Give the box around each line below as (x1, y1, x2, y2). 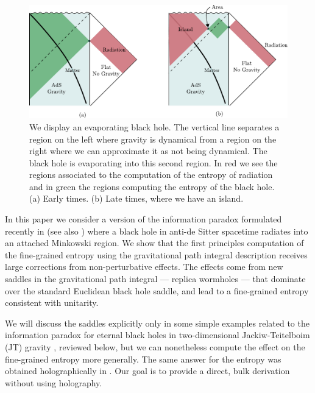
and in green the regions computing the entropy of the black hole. (29, 180, 275, 193)
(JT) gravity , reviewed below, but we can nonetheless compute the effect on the (5, 341, 305, 353)
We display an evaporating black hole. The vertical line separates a (29, 120, 280, 133)
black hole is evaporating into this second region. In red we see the (29, 156, 278, 169)
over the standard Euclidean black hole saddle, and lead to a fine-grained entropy (5, 284, 309, 297)
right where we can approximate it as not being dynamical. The (29, 144, 267, 157)
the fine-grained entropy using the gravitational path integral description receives (5, 248, 308, 261)
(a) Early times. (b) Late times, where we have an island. (29, 192, 244, 205)
